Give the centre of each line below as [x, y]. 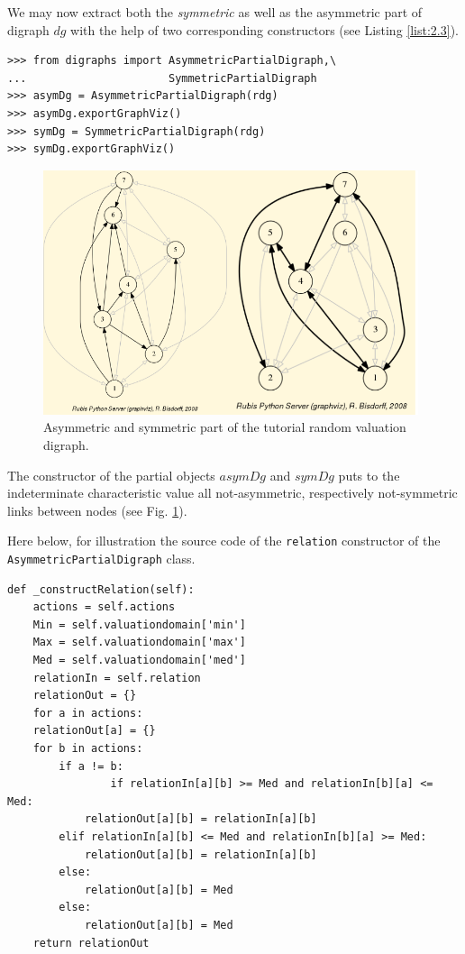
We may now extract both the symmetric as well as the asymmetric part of [215, 12]
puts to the [369, 475]
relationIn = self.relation [117, 678]
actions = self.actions [104, 607]
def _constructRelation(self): [101, 589]
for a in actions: [88, 713]
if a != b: [91, 766]
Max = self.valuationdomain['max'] [139, 642]
